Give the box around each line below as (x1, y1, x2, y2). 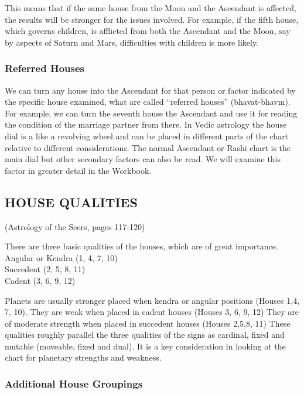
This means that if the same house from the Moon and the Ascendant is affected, (5, 2, 296, 13)
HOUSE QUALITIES (5, 193, 138, 211)
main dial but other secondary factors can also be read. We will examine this (5, 153, 281, 165)
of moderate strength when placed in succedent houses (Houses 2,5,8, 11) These (5, 317, 291, 329)
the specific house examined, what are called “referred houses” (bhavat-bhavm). (5, 95, 291, 108)
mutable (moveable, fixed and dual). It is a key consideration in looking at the (5, 340, 286, 352)
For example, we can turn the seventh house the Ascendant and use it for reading (5, 107, 298, 119)
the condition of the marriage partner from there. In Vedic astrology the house (5, 118, 287, 131)
